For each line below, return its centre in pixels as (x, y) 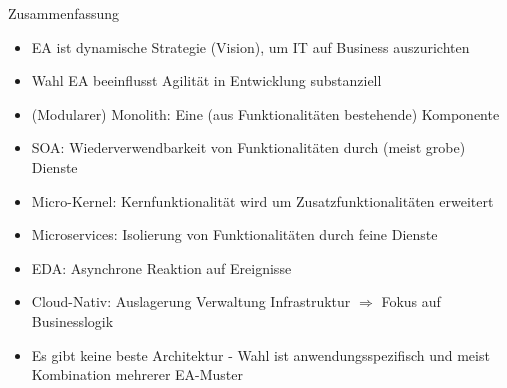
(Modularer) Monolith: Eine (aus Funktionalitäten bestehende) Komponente (265, 113)
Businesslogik (72, 320)
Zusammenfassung (64, 13)
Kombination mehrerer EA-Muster (137, 374)
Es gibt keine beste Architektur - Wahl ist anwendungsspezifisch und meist (260, 354)
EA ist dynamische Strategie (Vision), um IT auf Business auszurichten (250, 46)
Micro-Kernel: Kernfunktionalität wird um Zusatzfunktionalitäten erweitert (262, 200)
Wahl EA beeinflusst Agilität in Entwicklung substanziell (206, 80)
